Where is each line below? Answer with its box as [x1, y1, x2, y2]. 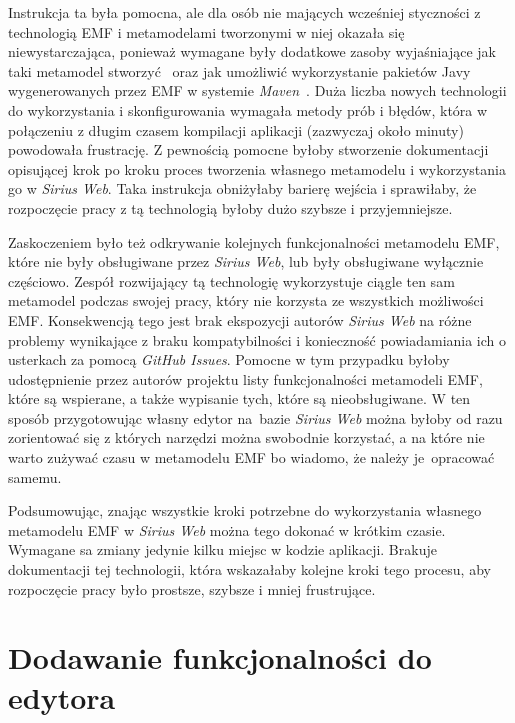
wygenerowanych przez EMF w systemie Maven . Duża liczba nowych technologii [8, 80, 507, 101]
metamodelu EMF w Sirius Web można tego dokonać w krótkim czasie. [8, 519, 446, 540]
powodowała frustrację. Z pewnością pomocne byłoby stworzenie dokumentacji [8, 139, 489, 160]
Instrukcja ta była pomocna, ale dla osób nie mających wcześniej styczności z [8, 2, 481, 22]
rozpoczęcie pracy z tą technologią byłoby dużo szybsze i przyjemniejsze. [8, 197, 453, 218]
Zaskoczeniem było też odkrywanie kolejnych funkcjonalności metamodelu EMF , [8, 231, 500, 252]
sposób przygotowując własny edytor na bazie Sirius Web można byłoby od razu [8, 407, 503, 428]
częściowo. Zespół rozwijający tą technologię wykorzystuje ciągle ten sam [8, 270, 455, 291]
